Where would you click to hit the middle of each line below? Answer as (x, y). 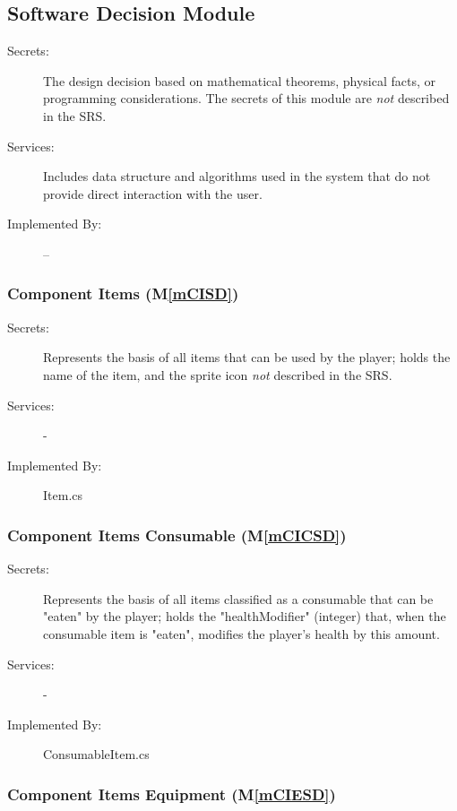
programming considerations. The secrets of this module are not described (246, 98)
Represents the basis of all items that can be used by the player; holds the (247, 357)
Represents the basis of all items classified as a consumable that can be (238, 598)
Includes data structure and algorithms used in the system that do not (237, 176)
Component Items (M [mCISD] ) (123, 293)
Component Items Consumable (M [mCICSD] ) (177, 535)
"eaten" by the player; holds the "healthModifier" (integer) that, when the (245, 616)
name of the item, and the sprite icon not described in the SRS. (218, 374)
